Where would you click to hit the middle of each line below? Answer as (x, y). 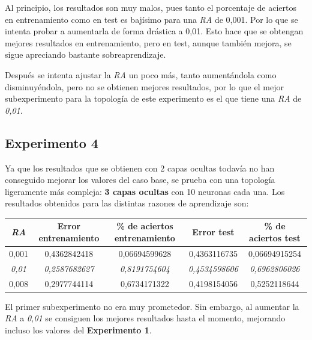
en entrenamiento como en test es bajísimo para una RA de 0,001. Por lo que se (151, 19)
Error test (213, 232)
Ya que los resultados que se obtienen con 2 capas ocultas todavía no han (140, 168)
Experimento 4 (52, 142)
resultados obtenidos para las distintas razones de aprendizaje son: (127, 203)
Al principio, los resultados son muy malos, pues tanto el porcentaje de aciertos (151, 7)
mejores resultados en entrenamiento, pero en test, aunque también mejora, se (148, 42)
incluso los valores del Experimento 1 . (78, 329)
